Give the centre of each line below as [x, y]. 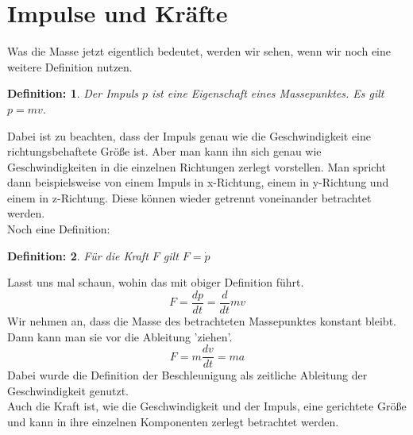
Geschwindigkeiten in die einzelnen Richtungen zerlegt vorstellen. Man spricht [197, 166]
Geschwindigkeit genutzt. [68, 390]
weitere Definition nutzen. [70, 66]
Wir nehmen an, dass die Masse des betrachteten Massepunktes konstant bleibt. [202, 320]
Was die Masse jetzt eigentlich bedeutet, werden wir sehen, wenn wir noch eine [199, 51]
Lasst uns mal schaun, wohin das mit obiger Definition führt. [156, 282]
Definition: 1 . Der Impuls [73, 93]
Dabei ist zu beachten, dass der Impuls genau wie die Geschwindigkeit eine [189, 135]
